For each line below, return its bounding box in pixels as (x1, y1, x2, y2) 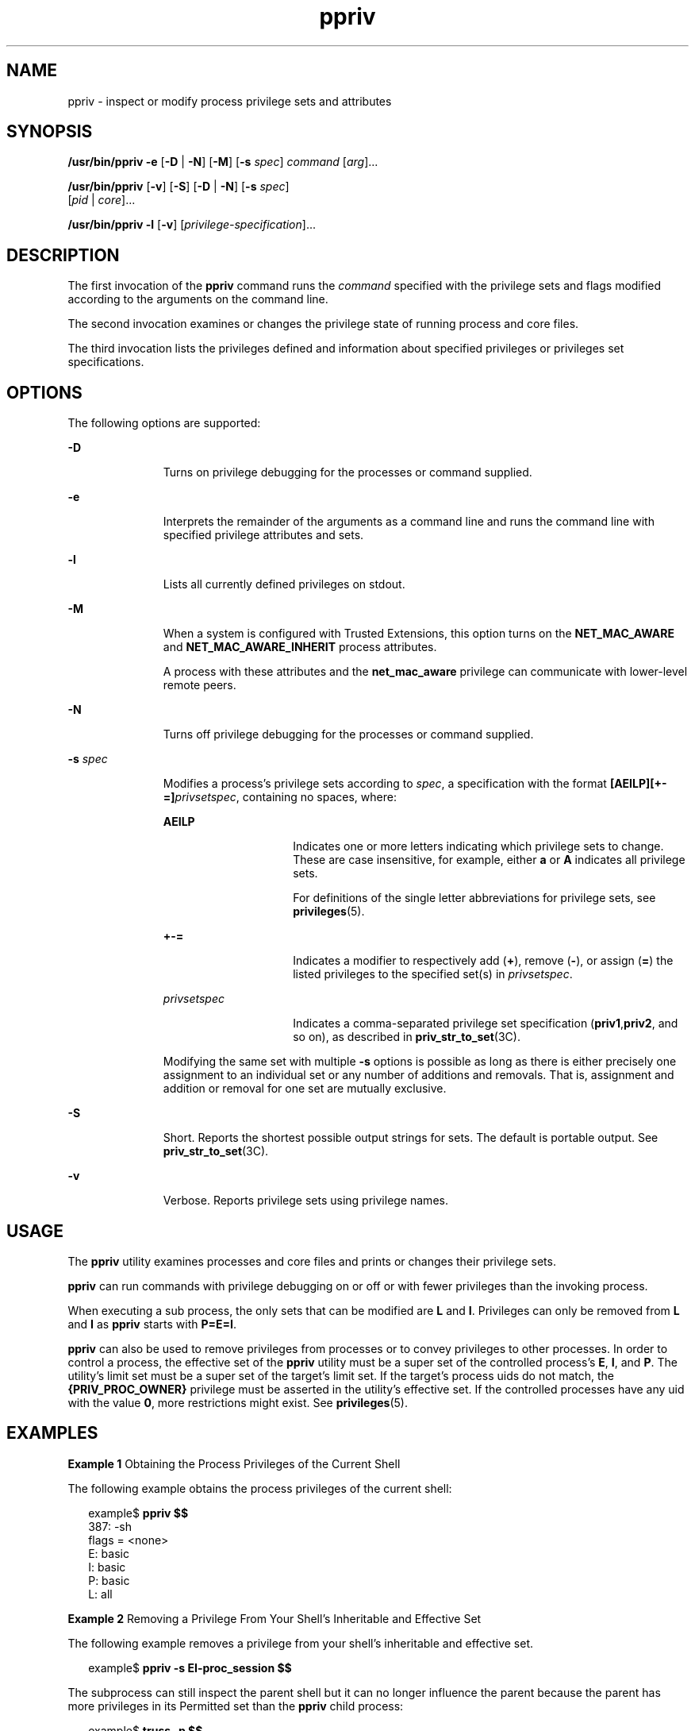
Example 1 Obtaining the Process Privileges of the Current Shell (67, 1456, 401, 1471)
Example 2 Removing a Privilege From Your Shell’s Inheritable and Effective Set (67, 1611, 482, 1625)
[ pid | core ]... (67, 193, 136, 207)
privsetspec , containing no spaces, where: (175, 790, 397, 804)
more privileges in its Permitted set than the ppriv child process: (67, 1698, 404, 1713)
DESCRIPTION (6, 245, 120, 265)
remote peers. (163, 678, 236, 692)
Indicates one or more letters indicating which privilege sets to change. (293, 839, 664, 854)
